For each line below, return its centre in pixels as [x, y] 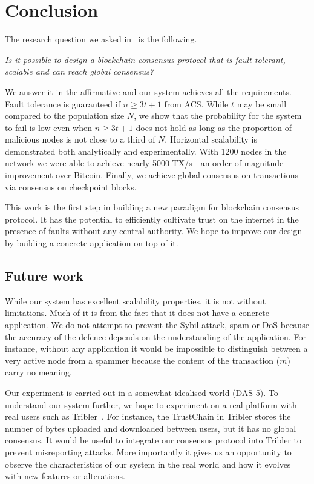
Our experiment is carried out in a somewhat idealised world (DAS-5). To [142, 392]
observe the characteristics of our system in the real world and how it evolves [148, 464]
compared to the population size [65, 116]
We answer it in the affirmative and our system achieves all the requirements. [148, 91]
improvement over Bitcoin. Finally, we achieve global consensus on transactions [152, 175]
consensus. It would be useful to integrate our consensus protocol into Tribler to [153, 440]
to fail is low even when [48, 127]
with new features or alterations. [65, 476]
